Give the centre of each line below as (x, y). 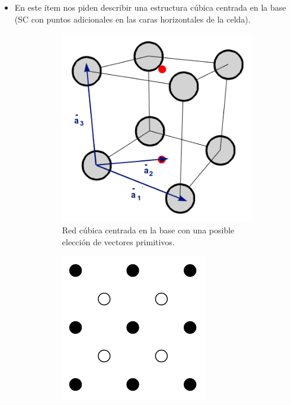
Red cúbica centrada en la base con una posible (148, 230)
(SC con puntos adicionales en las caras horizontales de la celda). (132, 19)
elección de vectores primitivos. (118, 241)
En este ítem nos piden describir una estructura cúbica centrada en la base (150, 7)
